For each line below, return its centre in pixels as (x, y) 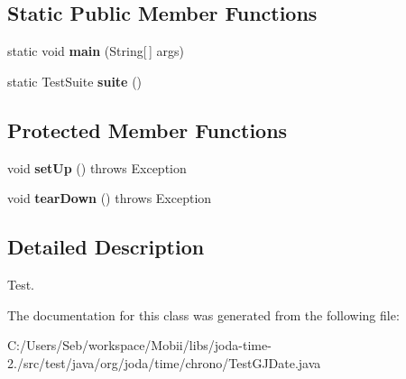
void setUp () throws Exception (97, 167)
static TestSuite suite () (75, 81)
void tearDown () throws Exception (110, 198)
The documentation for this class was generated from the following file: (203, 314)
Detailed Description (106, 247)
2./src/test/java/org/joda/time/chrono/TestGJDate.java (164, 362)
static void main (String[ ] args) (96, 51)
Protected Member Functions (148, 129)
